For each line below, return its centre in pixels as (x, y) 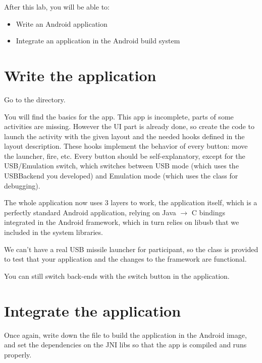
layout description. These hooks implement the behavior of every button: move (126, 146)
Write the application (80, 75)
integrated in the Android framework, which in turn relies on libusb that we (122, 222)
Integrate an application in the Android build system (98, 41)
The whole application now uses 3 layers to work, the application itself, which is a (131, 202)
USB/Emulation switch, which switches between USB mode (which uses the (121, 166)
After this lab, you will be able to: (57, 7)
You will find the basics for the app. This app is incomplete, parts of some (119, 116)
